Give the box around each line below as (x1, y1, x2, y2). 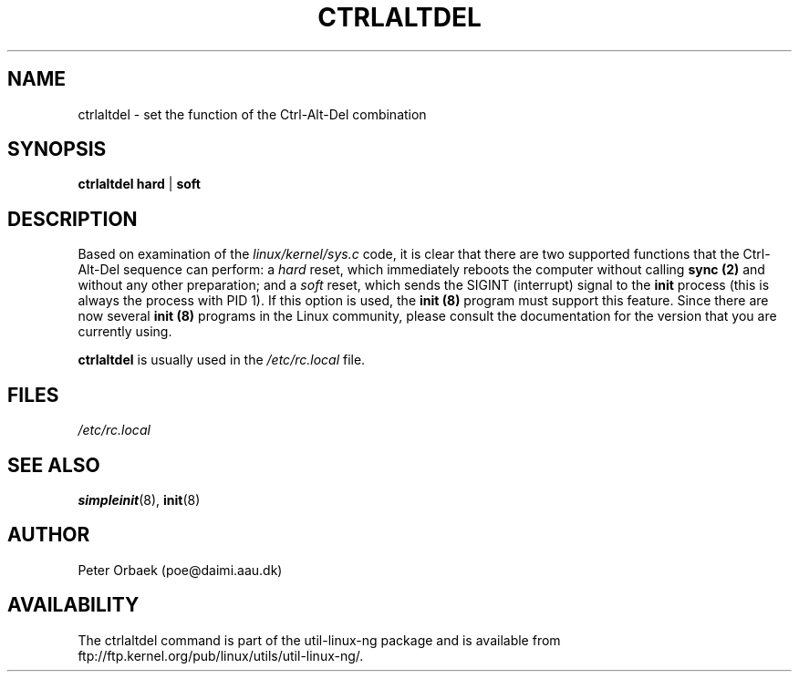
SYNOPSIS (7, 138, 107, 161)
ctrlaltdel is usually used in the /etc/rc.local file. (78, 352, 366, 368)
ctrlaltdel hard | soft (78, 176, 201, 192)
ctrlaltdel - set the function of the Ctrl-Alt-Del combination (78, 106, 427, 122)
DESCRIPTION (7, 207, 138, 231)
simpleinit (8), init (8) (78, 491, 201, 508)
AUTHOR (7, 523, 90, 547)
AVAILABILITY (7, 593, 140, 617)
